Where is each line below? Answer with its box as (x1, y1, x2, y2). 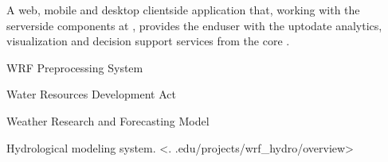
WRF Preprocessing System (6, 59, 143, 75)
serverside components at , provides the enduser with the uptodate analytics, (6, 17, 382, 33)
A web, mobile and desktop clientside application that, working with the (6, 2, 360, 17)
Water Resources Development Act (6, 86, 176, 102)
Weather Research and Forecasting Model (6, 112, 210, 129)
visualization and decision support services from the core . (6, 33, 290, 49)
